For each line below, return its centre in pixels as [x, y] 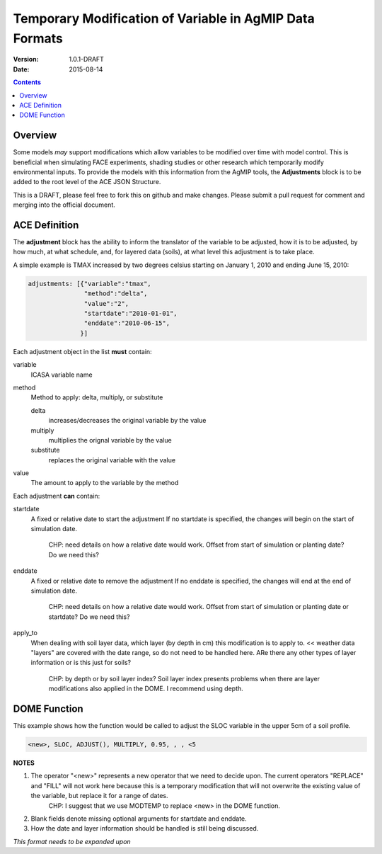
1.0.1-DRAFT [86, 59]
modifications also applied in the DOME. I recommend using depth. [146, 689]
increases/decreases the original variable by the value [127, 421]
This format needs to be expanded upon [72, 841]
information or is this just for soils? [81, 663]
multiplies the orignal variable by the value [110, 440]
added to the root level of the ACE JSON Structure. [87, 182]
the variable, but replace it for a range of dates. [100, 796]
